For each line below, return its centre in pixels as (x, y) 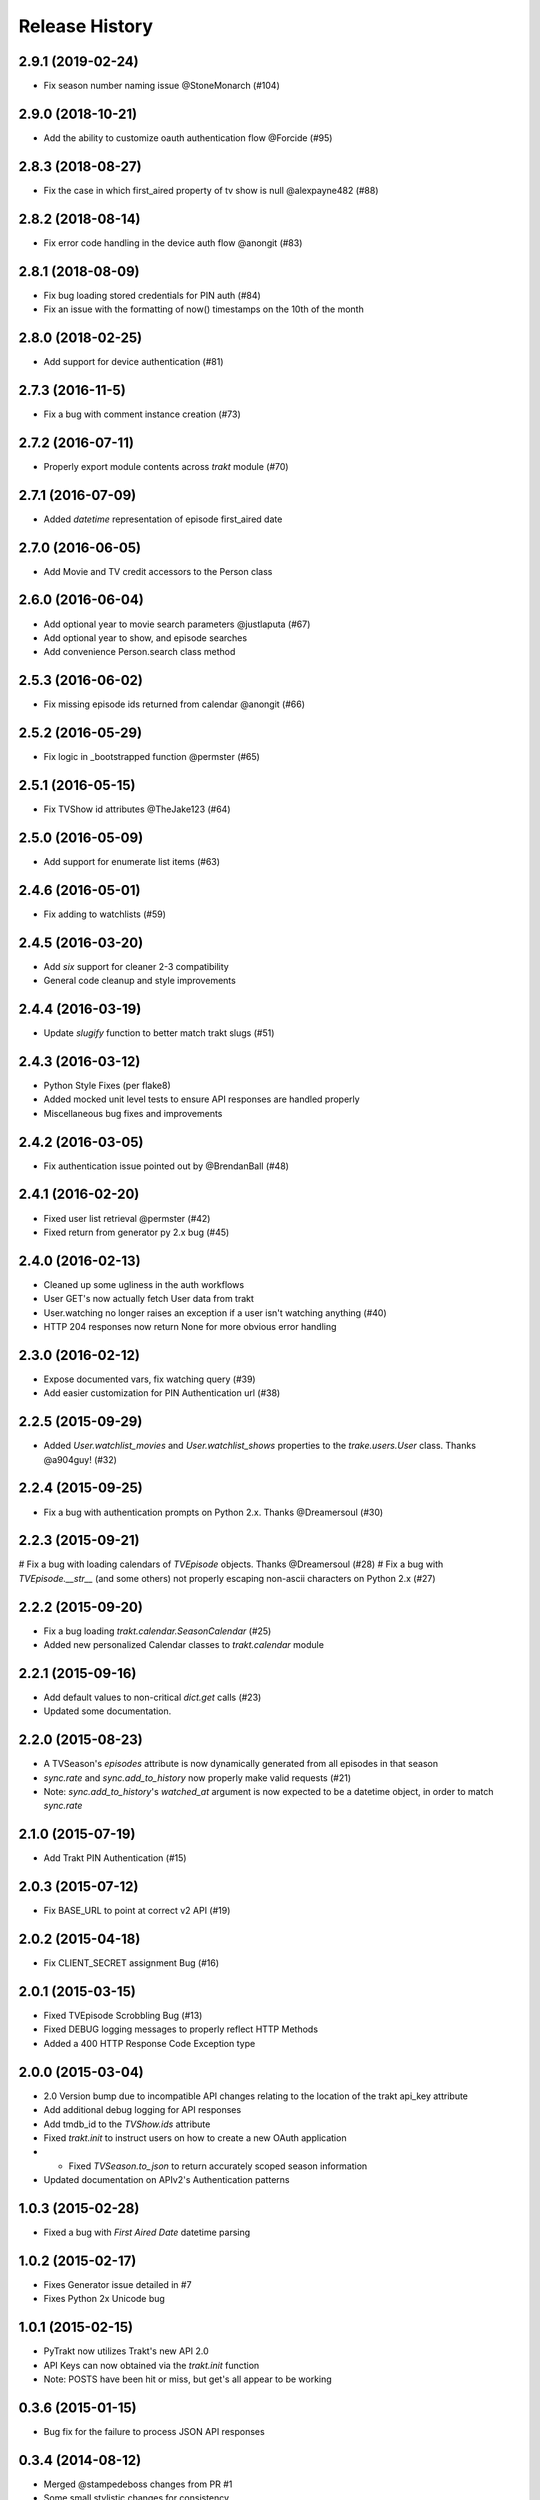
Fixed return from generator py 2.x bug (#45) (136, 1232)
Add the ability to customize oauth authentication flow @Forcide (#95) (188, 137)
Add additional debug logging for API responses (142, 2110)
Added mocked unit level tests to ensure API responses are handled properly (201, 1099)
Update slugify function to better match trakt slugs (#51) (159, 1033)
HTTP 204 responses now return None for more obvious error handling (190, 1326)
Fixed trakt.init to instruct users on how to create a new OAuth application (195, 2137)
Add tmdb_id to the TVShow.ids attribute (127, 2124)
